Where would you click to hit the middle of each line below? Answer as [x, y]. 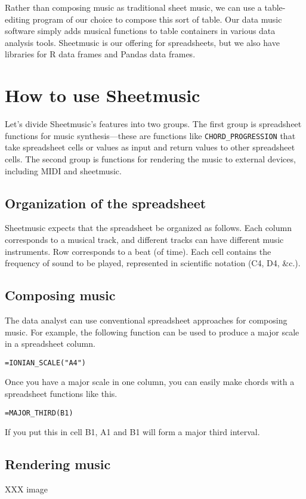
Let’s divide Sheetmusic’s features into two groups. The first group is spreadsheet [153, 124]
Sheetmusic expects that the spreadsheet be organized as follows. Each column [148, 228]
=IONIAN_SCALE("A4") [46, 363]
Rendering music [58, 464]
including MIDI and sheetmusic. [63, 170]
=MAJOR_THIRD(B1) [39, 413]
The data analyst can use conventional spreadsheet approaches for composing [146, 320]
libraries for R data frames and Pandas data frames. [100, 54]
